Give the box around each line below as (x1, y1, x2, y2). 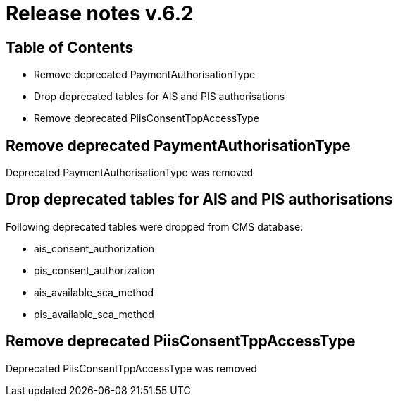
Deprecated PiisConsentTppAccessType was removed (6, 362, 257, 374)
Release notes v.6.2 (6, 1, 194, 25)
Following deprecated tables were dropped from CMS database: (6, 220, 304, 233)
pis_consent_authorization (34, 264, 155, 276)
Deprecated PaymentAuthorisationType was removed (6, 166, 254, 179)
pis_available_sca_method (34, 307, 154, 320)
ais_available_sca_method (34, 286, 154, 298)
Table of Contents (6, 38, 134, 56)
